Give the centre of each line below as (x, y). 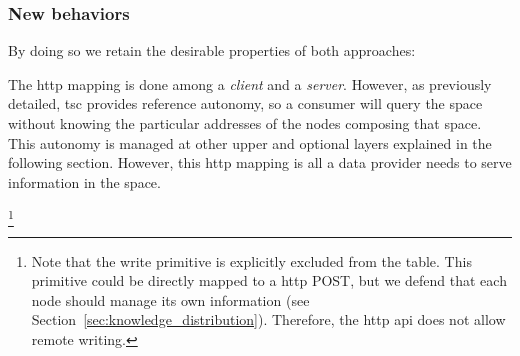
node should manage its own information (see (170, 299)
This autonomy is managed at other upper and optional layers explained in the (250, 142)
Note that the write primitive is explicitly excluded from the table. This (251, 260)
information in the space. (84, 181)
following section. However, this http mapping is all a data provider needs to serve (260, 162)
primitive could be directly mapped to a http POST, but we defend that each (269, 280)
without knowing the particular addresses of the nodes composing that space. (245, 123)
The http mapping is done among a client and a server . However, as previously (250, 83)
